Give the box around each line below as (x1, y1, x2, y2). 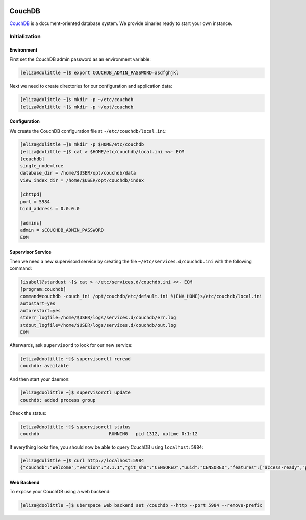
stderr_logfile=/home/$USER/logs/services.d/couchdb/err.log (20, 315, 176, 321)
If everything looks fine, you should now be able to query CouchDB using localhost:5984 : (9, 444, 203, 450)
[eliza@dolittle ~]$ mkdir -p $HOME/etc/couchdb (20, 141, 144, 147)
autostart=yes (20, 301, 56, 306)
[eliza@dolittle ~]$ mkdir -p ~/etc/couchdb (20, 97, 134, 103)
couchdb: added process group (20, 397, 96, 403)
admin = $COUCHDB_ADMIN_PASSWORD (20, 227, 104, 233)
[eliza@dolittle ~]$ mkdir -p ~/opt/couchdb (20, 104, 134, 110)
